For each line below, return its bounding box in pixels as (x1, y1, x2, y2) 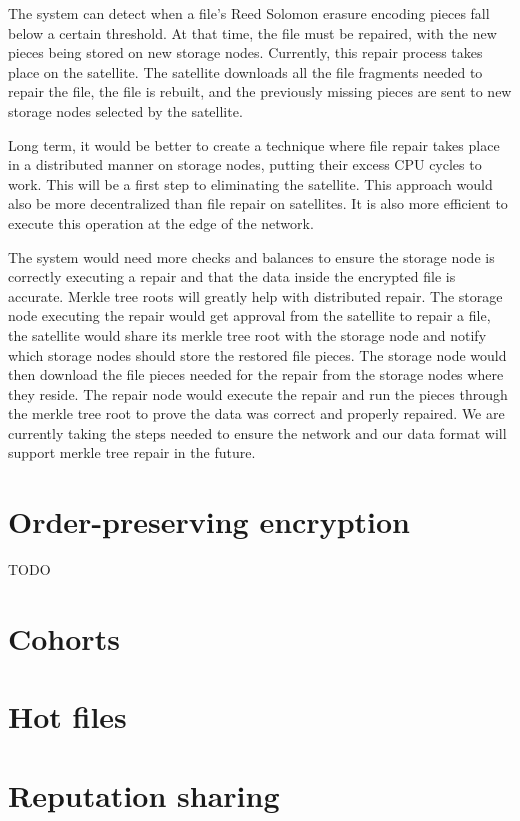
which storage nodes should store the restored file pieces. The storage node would (8, 344, 507, 365)
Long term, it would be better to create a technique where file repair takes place (8, 134, 500, 155)
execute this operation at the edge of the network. (8, 212, 314, 233)
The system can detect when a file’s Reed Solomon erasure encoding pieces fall (8, 3, 490, 23)
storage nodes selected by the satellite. (8, 100, 243, 121)
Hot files (8, 696, 127, 737)
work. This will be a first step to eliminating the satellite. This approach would (8, 173, 493, 194)
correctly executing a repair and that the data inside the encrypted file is (8, 266, 456, 287)
